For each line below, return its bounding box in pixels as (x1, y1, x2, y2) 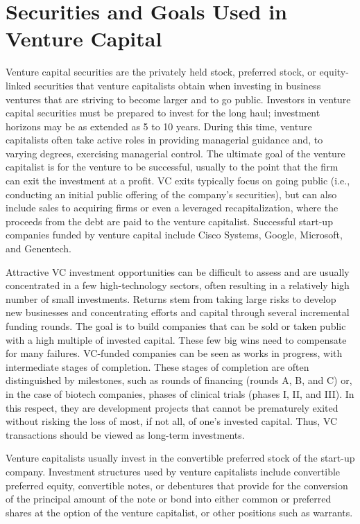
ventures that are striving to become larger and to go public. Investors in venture (6, 91, 351, 106)
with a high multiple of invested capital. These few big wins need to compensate (6, 332, 347, 347)
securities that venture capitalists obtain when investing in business (34, 78, 321, 92)
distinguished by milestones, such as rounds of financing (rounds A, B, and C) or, (6, 373, 352, 387)
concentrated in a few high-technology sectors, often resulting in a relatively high (6, 278, 350, 292)
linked (6, 78, 31, 92)
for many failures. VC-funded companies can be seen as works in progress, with (6, 346, 343, 360)
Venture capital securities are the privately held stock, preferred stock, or (6, 64, 316, 79)
